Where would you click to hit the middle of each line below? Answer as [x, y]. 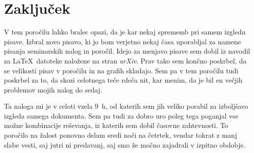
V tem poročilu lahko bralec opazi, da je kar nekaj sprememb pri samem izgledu [125, 32]
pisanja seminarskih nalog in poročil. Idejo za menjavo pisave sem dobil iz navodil [127, 51]
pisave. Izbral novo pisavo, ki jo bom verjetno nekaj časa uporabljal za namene [123, 41]
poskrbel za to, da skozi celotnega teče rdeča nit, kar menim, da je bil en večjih [123, 80]
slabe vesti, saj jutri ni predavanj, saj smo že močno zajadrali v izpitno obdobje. [125, 144]
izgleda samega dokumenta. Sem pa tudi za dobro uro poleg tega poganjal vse [121, 115]
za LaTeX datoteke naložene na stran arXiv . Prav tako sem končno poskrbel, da [125, 60]
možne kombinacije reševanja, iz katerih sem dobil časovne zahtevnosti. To [116, 125]
